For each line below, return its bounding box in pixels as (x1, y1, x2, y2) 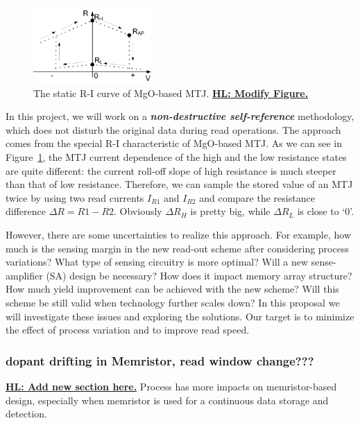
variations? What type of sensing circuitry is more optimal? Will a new (6, 254, 309, 269)
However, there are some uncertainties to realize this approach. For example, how (6, 227, 352, 241)
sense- (311, 254, 336, 269)
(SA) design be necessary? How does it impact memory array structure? (46, 268, 352, 282)
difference (6, 204, 46, 218)
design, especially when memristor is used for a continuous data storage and (6, 392, 329, 407)
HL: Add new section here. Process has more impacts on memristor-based (6, 379, 337, 393)
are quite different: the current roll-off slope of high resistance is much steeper (6, 163, 336, 178)
